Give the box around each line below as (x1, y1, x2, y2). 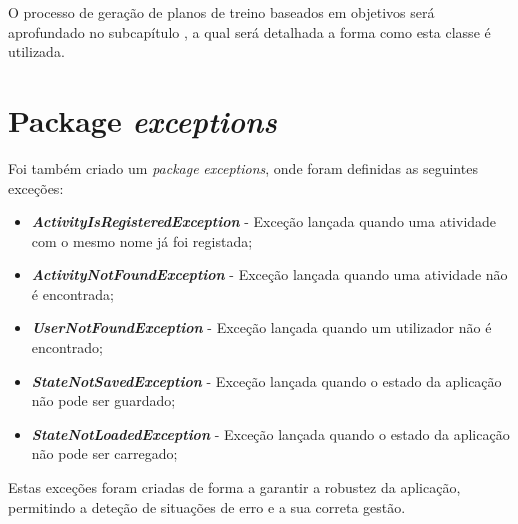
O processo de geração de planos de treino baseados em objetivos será (8, 2, 435, 22)
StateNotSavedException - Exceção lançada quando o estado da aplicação (31, 370, 502, 391)
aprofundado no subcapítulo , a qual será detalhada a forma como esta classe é (8, 21, 491, 42)
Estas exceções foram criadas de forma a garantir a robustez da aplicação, (8, 477, 461, 498)
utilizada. (8, 41, 65, 62)
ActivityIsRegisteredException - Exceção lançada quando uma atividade (31, 211, 497, 232)
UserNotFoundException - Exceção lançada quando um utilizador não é (31, 317, 492, 338)
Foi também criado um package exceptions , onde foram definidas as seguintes (8, 157, 478, 178)
